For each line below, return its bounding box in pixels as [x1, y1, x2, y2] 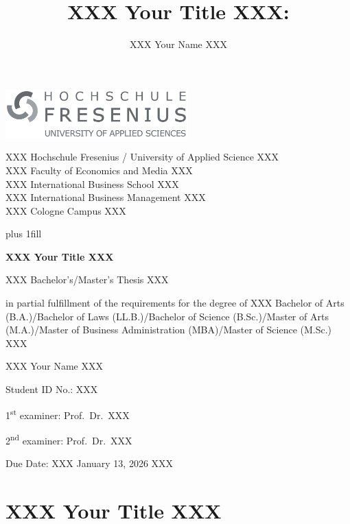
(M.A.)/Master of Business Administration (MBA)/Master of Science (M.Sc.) [5, 322, 332, 337]
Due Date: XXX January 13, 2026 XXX [5, 456, 174, 471]
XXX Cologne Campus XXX [5, 203, 126, 217]
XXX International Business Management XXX [5, 190, 206, 204]
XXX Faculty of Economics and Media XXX [5, 163, 193, 177]
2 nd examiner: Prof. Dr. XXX [5, 431, 132, 447]
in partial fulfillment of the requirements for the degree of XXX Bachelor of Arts [5, 296, 345, 310]
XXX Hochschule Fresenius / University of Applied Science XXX [5, 150, 279, 164]
